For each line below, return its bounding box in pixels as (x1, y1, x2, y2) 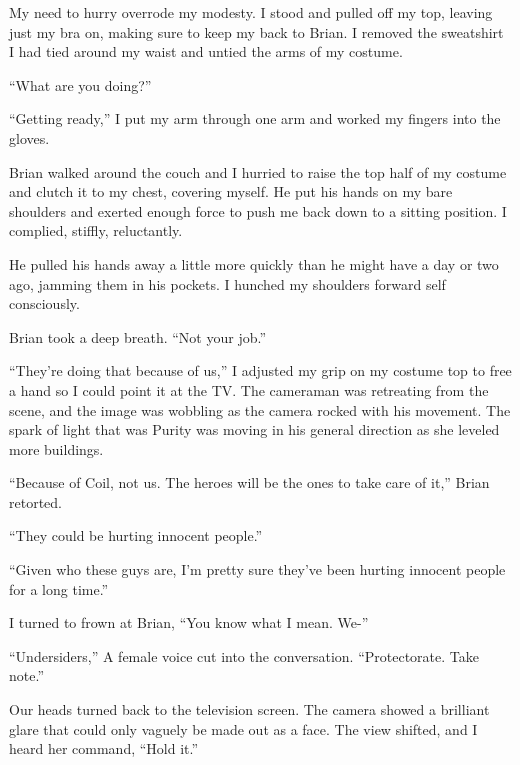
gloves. (9, 127, 50, 148)
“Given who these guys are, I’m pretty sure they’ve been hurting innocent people (9, 559, 506, 580)
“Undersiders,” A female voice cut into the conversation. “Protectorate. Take (9, 645, 479, 666)
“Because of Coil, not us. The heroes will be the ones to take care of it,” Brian (9, 472, 490, 493)
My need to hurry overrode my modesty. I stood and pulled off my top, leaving (9, 2, 493, 22)
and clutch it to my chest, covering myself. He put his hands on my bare (9, 181, 453, 202)
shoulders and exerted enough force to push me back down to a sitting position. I (9, 200, 507, 221)
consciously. (9, 293, 80, 314)
